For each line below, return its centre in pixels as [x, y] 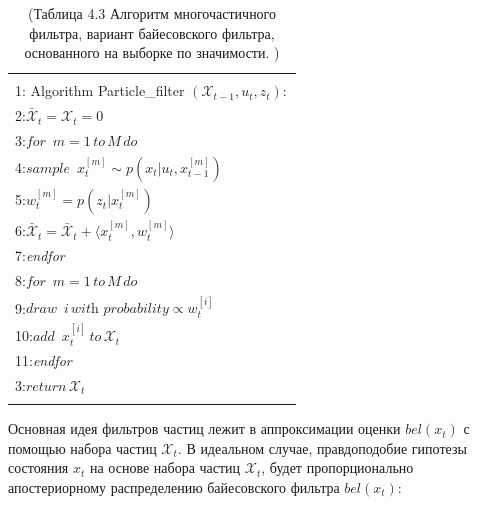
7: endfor [40, 254]
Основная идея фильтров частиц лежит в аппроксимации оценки [204, 428]
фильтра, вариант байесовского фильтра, [152, 32]
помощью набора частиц [82, 447]
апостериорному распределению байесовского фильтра [174, 486]
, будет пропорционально [337, 467]
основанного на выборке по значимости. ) [152, 52]
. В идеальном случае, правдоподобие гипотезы [322, 447]
